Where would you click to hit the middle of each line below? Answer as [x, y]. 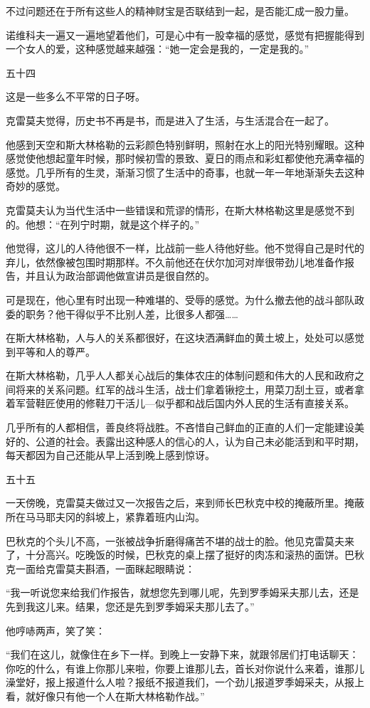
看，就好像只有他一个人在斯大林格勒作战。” [105, 696]
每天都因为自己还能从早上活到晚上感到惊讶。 [110, 455]
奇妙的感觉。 [36, 186]
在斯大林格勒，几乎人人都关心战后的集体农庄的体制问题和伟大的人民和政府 [180, 375]
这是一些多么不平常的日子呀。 [75, 96]
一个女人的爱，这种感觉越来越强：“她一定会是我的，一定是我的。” [158, 49]
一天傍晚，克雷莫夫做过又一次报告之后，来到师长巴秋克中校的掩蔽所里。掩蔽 [185, 503]
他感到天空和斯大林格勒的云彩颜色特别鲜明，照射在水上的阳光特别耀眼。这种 [185, 144]
